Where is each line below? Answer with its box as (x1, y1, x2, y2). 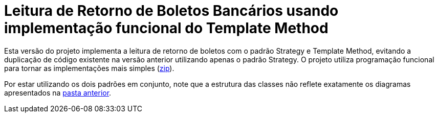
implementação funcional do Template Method (4, 19, 328, 37)
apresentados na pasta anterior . (4, 88, 112, 97)
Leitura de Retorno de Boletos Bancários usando (4, 2, 339, 19)
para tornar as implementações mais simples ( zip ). (4, 63, 174, 73)
